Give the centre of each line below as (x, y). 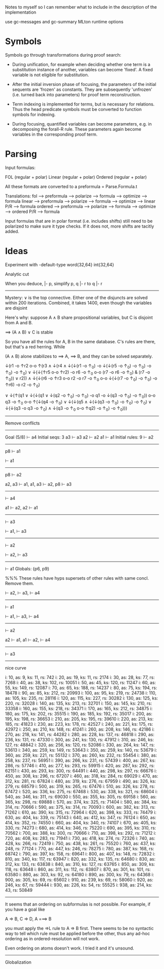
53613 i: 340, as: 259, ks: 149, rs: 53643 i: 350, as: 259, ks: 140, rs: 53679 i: (81, 750)
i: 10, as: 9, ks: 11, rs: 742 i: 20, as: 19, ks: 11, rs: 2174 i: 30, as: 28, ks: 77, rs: (80, 677)
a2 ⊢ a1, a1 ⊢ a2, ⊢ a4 (28, 640)
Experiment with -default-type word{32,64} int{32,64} (60, 264)
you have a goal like (25, 909)
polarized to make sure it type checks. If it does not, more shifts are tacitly (80, 226)
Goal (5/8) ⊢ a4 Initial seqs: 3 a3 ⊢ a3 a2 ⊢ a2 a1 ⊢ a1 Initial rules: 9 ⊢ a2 (79, 437)
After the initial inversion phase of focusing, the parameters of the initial (84, 84)
